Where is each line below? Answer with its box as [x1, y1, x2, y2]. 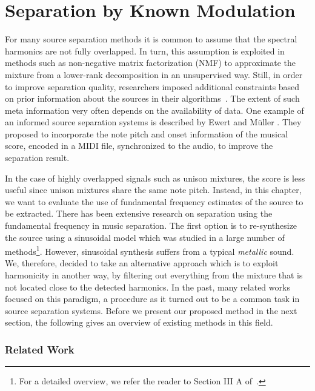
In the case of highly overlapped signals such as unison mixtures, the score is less [5, 171, 305, 184]
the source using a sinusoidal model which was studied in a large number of [5, 231, 285, 243]
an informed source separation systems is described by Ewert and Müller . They [5, 116, 302, 128]
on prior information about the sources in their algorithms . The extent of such [5, 92, 300, 105]
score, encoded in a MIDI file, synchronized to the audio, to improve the [5, 139, 273, 152]
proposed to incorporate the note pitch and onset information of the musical [5, 127, 288, 140]
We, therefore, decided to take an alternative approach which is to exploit [5, 257, 279, 269]
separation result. [5, 151, 70, 164]
